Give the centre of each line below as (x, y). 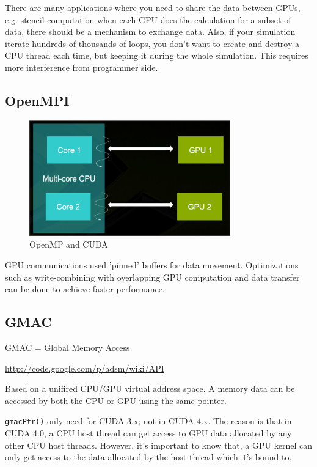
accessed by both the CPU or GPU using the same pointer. (116, 400)
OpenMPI (37, 100)
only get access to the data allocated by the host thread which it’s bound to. (148, 457)
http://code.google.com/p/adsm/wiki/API (85, 368)
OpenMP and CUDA (69, 244)
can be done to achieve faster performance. (85, 289)
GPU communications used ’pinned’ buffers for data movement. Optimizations (152, 264)
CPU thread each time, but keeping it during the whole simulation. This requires (157, 55)
